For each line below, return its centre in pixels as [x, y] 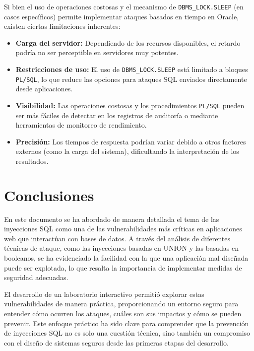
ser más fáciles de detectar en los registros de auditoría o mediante [117, 115]
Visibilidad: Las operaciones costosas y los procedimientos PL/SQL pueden [130, 105]
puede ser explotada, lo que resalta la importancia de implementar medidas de [123, 267]
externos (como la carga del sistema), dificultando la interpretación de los [127, 151]
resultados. [32, 161]
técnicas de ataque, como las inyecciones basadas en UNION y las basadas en [122, 248]
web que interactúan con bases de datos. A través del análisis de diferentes [117, 238]
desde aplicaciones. [44, 89]
